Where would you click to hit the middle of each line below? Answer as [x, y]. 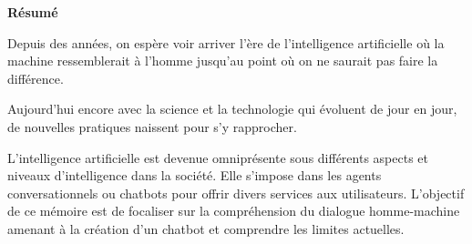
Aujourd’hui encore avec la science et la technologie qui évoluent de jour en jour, [232, 109]
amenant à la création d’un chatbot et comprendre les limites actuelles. [206, 228]
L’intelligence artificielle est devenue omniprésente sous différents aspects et [218, 157]
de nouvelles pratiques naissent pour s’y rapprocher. [152, 126]
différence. [36, 78]
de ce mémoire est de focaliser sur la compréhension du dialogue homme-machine [234, 211]
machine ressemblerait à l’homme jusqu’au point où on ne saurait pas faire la [223, 61]
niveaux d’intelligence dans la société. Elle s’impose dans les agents [195, 175]
